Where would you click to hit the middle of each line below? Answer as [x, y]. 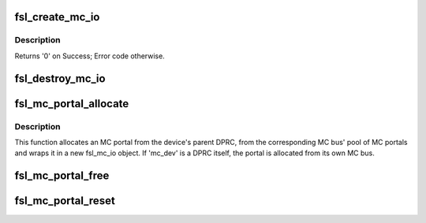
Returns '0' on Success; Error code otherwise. [90, 56]
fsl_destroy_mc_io [60, 78]
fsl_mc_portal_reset [65, 201]
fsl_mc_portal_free [62, 176]
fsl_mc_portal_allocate [72, 104]
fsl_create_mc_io [57, 17]
